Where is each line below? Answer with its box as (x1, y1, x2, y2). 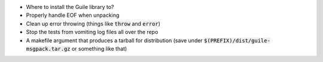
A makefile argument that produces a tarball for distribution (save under (26, 36, 203, 44)
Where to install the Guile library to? (26, 4, 114, 10)
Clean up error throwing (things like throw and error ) (26, 20, 161, 27)
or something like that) (71, 45, 127, 52)
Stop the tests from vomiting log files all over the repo (26, 29, 159, 36)
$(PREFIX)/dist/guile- (203, 37, 270, 44)
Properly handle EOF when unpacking (26, 12, 120, 19)
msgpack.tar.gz (26, 45, 71, 52)
